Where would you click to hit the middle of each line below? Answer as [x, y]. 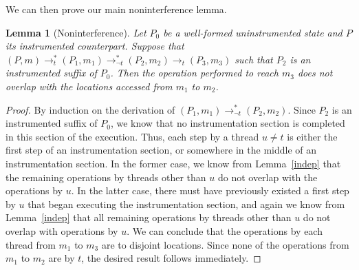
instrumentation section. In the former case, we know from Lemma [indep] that [173, 163]
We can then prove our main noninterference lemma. [116, 9]
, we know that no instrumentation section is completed [228, 123]
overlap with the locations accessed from [89, 86]
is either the [312, 136]
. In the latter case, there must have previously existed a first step [210, 190]
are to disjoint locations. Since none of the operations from [225, 244]
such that [254, 59]
